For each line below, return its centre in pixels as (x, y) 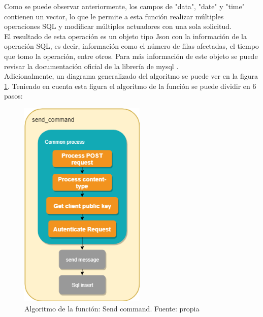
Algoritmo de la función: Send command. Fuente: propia (112, 308)
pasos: (13, 96)
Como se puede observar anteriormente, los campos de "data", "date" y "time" (124, 6)
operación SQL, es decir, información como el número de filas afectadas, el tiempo (131, 46)
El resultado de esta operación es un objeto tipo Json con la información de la (125, 36)
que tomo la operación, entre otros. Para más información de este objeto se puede (131, 56)
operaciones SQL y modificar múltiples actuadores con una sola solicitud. (118, 26)
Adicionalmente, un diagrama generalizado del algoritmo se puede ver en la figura (131, 76)
